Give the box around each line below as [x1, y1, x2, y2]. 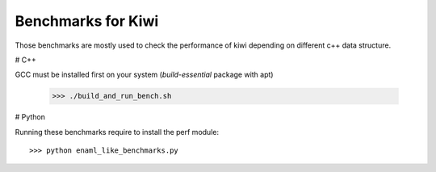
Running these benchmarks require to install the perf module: [15, 127, 220, 136]
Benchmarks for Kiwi [15, 12, 159, 30]
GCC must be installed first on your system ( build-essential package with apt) [15, 69, 274, 80]
